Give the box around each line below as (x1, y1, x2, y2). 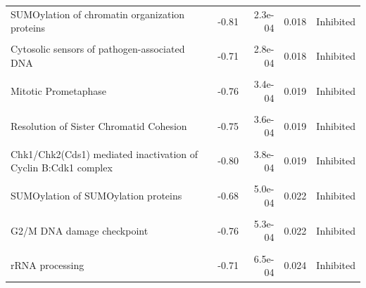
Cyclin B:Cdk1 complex (11, 160, 113, 175)
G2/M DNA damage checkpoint (11, 223, 149, 237)
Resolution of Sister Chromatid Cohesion (11, 118, 187, 133)
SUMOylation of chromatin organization (11, 6, 185, 21)
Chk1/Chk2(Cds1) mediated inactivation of (11, 146, 198, 161)
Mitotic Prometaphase (11, 83, 107, 98)
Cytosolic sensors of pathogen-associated (11, 41, 185, 56)
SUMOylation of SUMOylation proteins (11, 188, 182, 202)
